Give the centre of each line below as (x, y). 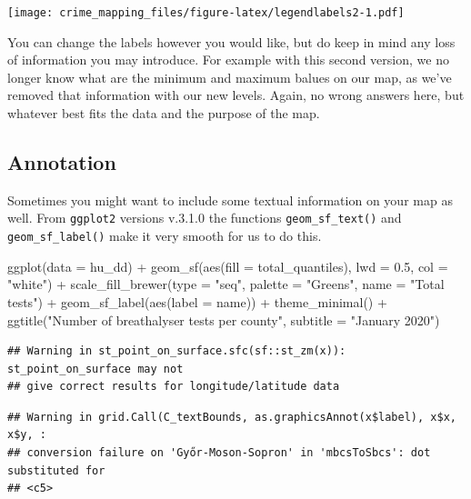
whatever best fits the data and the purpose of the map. (164, 113)
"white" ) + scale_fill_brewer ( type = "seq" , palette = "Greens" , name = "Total (226, 284)
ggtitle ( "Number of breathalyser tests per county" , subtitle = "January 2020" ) (224, 319)
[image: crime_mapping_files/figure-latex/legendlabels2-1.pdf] (206, 13)
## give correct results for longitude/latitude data (174, 387)
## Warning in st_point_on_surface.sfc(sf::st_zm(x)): (177, 351)
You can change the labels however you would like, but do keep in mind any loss (231, 41)
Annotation (62, 162)
